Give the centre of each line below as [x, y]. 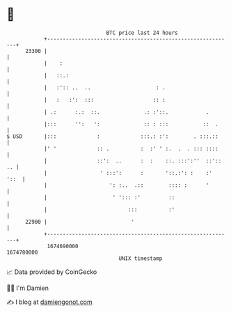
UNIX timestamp [141, 258]
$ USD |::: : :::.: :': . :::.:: [112, 136]
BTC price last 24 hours [142, 33]
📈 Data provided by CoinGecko [52, 272]
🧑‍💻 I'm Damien [28, 288]
